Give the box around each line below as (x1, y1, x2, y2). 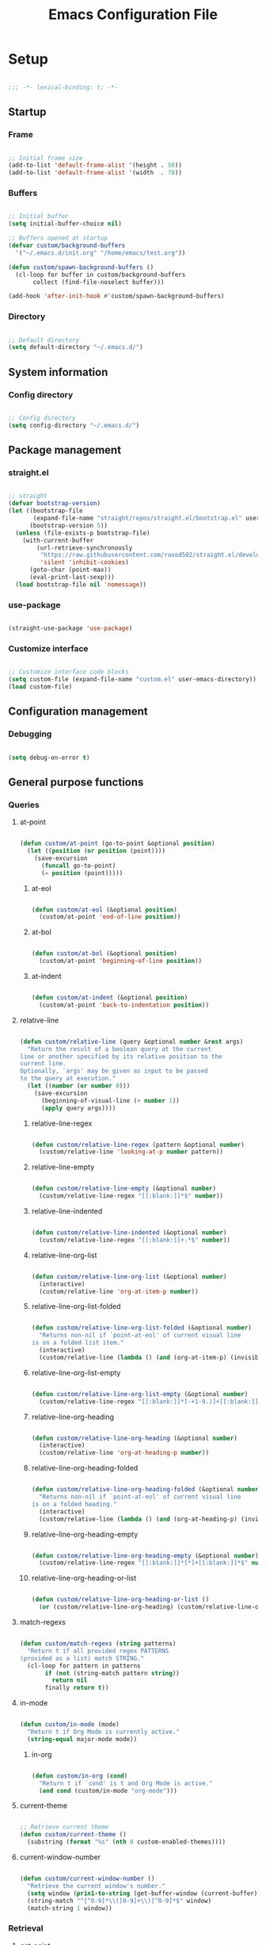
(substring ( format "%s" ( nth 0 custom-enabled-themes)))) (27, 1838, 226, 1846)
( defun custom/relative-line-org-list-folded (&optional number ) (31, 1324, 252, 1332)
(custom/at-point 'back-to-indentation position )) (38, 1001, 210, 1009)
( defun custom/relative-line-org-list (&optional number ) (31, 1272, 227, 1280)
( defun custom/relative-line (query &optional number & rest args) (19, 1038, 244, 1045)
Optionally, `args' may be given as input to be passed (19, 1067, 208, 1076)
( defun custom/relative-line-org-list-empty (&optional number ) (31, 1390, 249, 1398)
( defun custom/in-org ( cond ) (31, 1771, 128, 1780)
